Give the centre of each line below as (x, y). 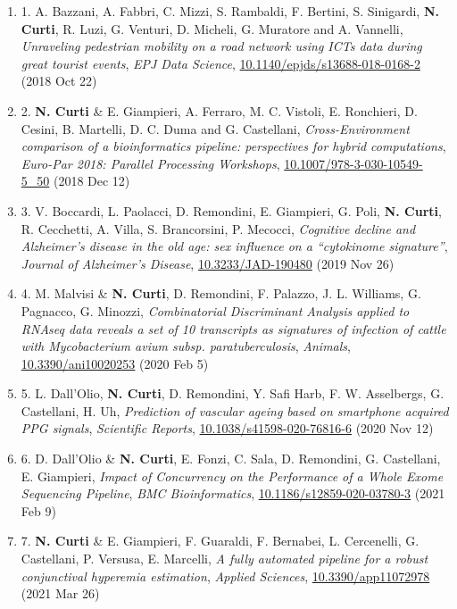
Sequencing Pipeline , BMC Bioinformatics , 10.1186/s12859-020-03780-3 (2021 (233, 493)
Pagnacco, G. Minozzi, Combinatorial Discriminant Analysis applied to (215, 310)
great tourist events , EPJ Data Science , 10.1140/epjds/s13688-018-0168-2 (220, 63)
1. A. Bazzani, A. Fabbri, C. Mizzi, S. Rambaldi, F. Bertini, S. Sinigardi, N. (230, 11)
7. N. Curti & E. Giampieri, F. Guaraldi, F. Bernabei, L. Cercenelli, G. (220, 541)
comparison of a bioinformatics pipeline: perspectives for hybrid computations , (233, 146)
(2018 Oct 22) (59, 81)
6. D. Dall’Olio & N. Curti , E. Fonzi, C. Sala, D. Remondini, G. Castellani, (231, 459)
